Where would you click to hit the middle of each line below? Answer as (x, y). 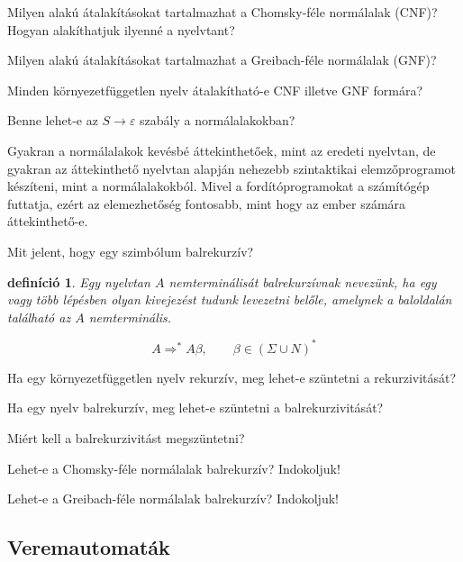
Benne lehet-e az (53, 120)
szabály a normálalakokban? (218, 120)
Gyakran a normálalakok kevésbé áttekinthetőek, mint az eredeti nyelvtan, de (222, 150)
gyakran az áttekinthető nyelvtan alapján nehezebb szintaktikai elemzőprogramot (231, 168)
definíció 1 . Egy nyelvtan (79, 281)
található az (39, 317)
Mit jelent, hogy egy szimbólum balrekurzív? (131, 251)
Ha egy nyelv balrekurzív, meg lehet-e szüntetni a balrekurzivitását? (195, 408)
